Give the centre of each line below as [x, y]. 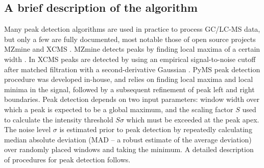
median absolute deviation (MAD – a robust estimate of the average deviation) [128, 139]
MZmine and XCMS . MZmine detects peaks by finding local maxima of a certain [132, 49]
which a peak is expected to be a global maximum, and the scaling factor [119, 109]
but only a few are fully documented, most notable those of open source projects [130, 39]
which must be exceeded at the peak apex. [193, 119]
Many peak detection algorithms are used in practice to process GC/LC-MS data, [132, 29]
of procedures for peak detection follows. [67, 159]
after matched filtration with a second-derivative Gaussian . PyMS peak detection [132, 69]
